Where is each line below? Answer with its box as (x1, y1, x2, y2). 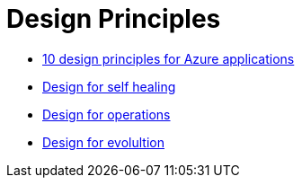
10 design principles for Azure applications (42, 50, 295, 66)
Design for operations (42, 106, 171, 122)
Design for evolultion (42, 134, 164, 150)
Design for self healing (42, 78, 176, 94)
